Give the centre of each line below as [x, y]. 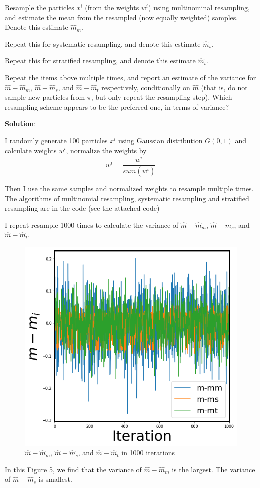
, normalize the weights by [106, 150]
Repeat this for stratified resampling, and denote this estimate [100, 60]
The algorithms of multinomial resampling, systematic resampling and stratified [127, 198]
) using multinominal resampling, [199, 7]
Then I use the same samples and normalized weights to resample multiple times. [129, 188]
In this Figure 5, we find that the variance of [73, 469]
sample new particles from [45, 97]
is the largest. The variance [214, 469]
